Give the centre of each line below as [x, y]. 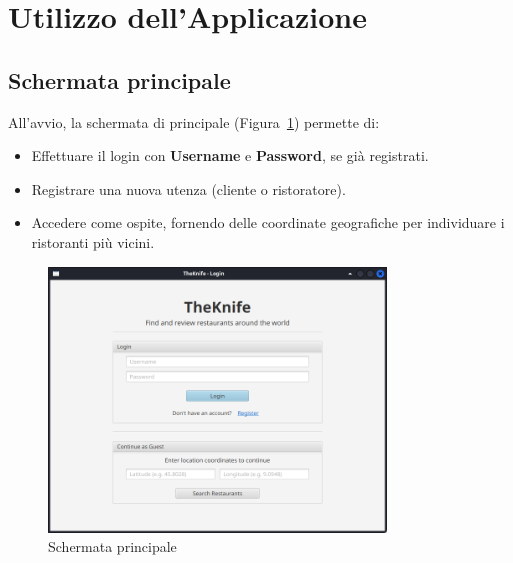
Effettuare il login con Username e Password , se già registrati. [230, 155]
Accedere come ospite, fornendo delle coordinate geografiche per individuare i [268, 222]
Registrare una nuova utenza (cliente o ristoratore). [188, 188]
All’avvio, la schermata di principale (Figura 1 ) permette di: [194, 121]
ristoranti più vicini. [93, 241]
